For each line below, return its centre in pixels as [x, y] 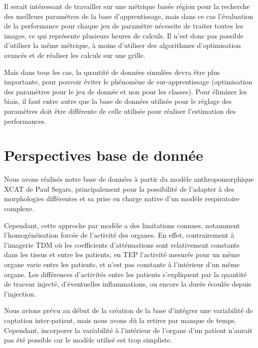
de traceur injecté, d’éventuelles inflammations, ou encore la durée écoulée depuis [128, 284]
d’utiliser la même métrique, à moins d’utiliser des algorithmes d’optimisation [123, 45]
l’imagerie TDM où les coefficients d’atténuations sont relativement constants [122, 244]
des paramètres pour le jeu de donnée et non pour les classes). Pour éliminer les [126, 91]
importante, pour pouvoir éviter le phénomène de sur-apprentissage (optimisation [128, 82]
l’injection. [20, 293]
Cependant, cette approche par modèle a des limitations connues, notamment [122, 225]
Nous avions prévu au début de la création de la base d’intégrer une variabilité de [129, 310]
